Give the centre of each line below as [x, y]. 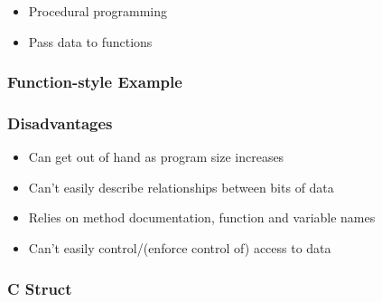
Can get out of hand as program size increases [156, 157]
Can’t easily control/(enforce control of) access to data [180, 248]
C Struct [40, 288]
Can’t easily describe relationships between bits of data [181, 187]
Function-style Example [95, 82]
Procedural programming [98, 11]
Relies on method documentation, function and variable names [202, 217]
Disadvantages [60, 123]
